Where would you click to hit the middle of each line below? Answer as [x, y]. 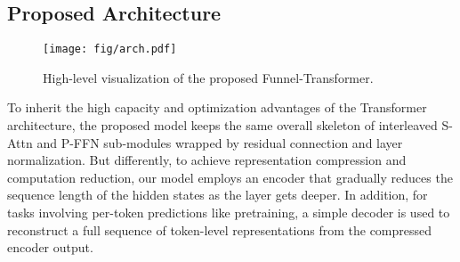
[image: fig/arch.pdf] [110, 49]
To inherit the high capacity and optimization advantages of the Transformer [217, 107]
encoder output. [50, 247]
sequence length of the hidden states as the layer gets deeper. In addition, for [218, 195]
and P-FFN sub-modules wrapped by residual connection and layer [220, 142]
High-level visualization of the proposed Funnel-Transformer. [208, 77]
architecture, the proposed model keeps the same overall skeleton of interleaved [222, 125]
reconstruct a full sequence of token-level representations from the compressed [220, 229]
